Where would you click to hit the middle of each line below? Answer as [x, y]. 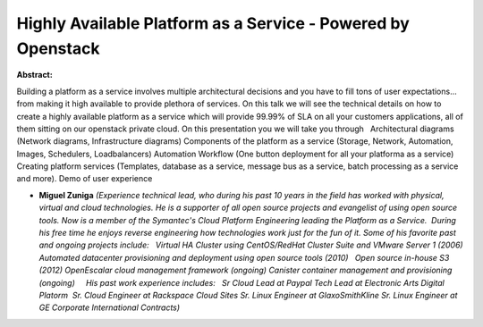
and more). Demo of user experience [85, 179]
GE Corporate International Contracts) [110, 307]
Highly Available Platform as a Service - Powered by [213, 23]
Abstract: [34, 75]
